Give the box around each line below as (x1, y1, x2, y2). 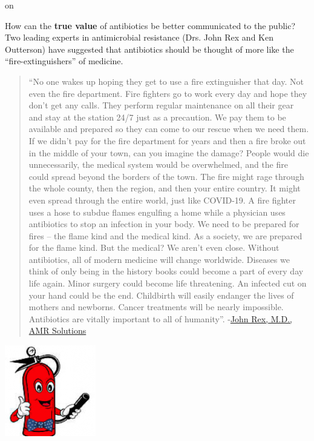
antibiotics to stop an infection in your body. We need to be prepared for (28, 217, 299, 230)
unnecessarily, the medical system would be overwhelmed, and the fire (28, 158, 288, 171)
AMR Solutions (28, 324, 87, 337)
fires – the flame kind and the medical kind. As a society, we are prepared (28, 229, 303, 242)
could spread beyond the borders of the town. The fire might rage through (28, 170, 304, 182)
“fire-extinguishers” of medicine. (5, 55, 123, 67)
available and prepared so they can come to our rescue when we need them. (28, 122, 309, 135)
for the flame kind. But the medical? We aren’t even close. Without (28, 241, 280, 254)
